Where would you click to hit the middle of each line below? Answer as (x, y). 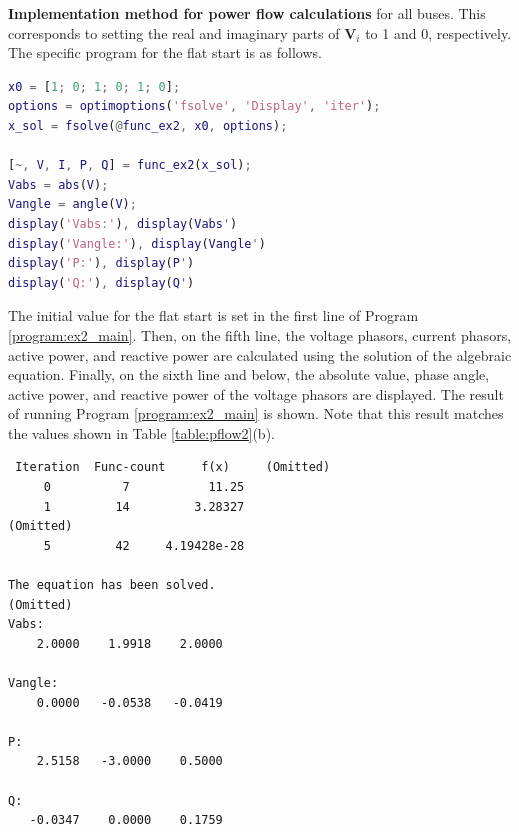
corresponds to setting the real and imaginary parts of (174, 32)
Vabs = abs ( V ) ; (58, 184)
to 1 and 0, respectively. (438, 32)
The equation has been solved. (112, 585)
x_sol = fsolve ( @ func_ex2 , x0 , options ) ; (148, 125)
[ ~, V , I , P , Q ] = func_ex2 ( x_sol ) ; (130, 165)
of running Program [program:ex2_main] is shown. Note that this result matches (256, 413)
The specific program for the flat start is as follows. (165, 52)
